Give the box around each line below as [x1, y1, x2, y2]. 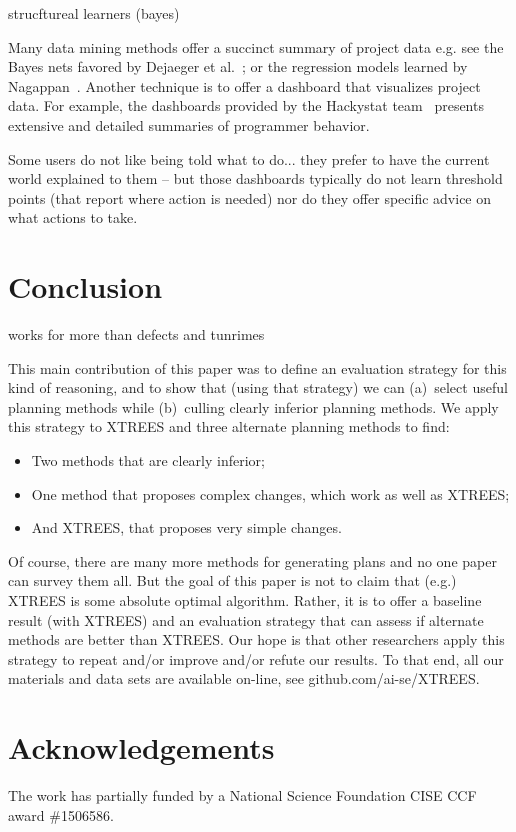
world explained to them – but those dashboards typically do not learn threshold [8, 168, 503, 189]
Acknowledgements [8, 727, 275, 768]
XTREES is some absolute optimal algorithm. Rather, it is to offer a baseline [8, 590, 482, 610]
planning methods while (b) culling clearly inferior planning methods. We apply [8, 396, 499, 417]
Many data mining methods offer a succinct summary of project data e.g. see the [8, 36, 504, 57]
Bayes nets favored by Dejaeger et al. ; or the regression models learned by [8, 56, 468, 77]
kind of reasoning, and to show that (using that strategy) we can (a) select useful [8, 377, 508, 398]
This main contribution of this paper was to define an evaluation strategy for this [8, 357, 507, 378]
